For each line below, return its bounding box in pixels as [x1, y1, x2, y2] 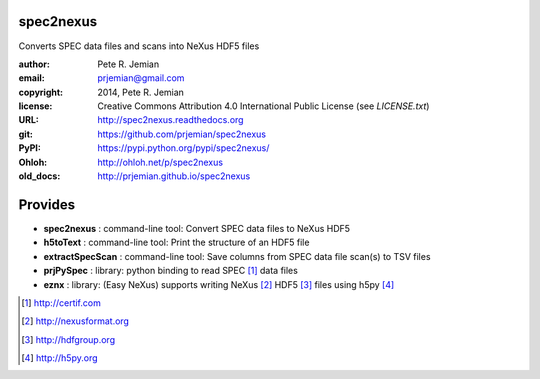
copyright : [18, 86, 64, 98]
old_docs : [18, 170, 61, 182]
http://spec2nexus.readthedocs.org [97, 114, 244, 126]
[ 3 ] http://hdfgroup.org [21, 333, 115, 345]
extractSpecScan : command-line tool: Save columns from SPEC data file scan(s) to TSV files [43, 250, 431, 262]
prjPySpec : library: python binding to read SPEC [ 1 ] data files [43, 265, 299, 277]
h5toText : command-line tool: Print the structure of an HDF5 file [43, 236, 310, 249]
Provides [18, 196, 75, 213]
